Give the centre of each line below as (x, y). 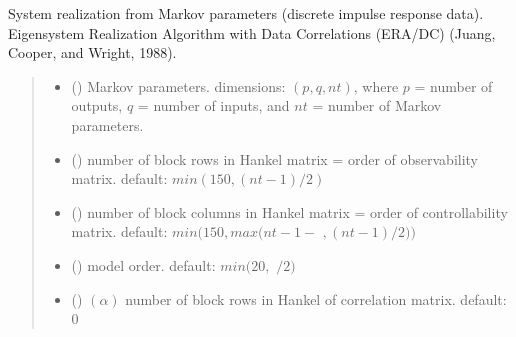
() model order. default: (143, 264)
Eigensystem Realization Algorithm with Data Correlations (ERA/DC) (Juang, (252, 32)
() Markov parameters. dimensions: (178, 85)
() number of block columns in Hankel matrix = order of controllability (289, 211)
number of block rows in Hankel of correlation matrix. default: (316, 298)
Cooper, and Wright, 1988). (92, 52)
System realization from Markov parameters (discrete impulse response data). (246, 13)
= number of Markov (377, 105)
